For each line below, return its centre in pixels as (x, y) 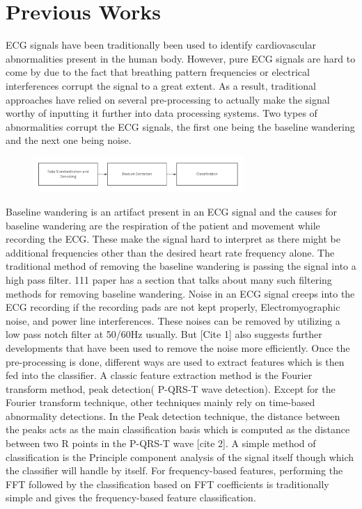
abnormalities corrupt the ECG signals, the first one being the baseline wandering (180, 126)
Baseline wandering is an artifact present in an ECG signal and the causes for (171, 211)
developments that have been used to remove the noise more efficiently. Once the (178, 347)
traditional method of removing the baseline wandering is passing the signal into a (181, 266)
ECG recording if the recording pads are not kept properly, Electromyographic (173, 307)
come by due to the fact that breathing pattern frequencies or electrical (158, 72)
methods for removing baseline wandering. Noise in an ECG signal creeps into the (180, 293)
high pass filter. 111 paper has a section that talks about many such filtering (169, 279)
